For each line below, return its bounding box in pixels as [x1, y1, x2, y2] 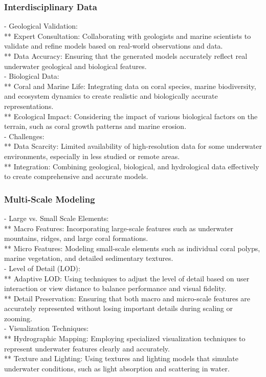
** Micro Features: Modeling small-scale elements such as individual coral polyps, [4, 242, 260, 253]
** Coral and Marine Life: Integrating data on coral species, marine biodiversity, [4, 80, 256, 91]
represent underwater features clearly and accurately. [4, 343, 170, 353]
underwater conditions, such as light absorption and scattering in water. [4, 363, 230, 373]
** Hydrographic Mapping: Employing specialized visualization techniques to [4, 333, 246, 344]
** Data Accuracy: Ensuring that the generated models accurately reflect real [4, 51, 248, 61]
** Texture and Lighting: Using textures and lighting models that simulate [4, 353, 238, 364]
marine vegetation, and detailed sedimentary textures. [4, 253, 173, 263]
